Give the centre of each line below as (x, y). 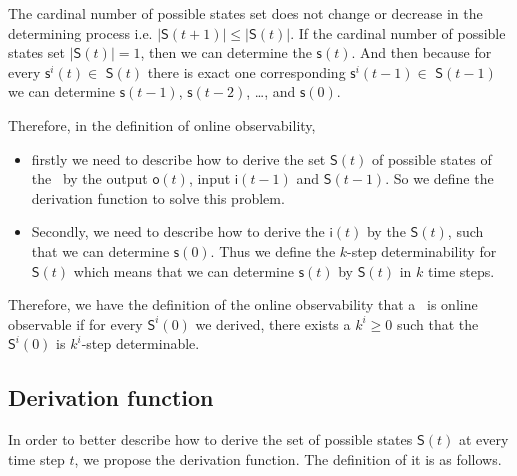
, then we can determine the (226, 52)
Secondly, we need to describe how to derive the (178, 231)
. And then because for (421, 52)
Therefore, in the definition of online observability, (162, 124)
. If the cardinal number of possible (398, 32)
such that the (437, 323)
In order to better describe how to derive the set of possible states (210, 439)
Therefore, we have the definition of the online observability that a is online (243, 304)
